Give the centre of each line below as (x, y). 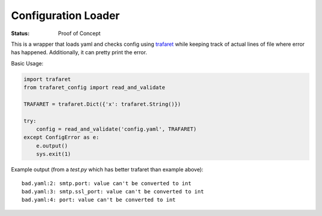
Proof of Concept (79, 33)
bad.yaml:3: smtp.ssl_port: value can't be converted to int (113, 191)
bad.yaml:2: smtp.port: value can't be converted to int (107, 183)
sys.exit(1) (54, 154)
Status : (20, 33)
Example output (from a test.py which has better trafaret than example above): (107, 170)
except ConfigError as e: (61, 137)
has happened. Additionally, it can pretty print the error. (79, 52)
